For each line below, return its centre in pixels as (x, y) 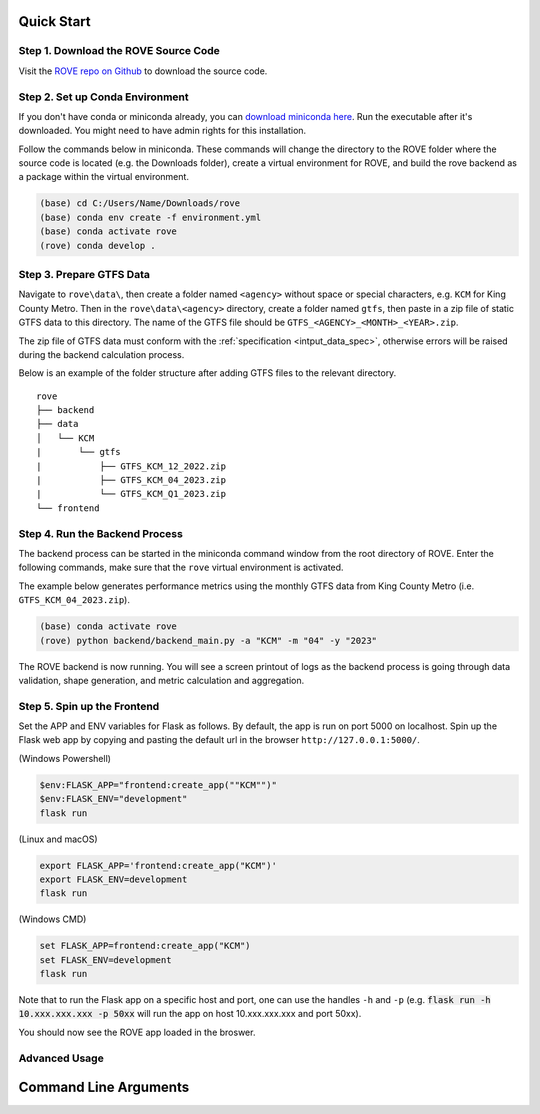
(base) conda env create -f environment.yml (150, 217)
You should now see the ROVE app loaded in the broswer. (137, 1032)
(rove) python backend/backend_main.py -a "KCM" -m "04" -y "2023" (208, 640)
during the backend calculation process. (101, 354)
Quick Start (54, 21)
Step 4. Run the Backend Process (101, 533)
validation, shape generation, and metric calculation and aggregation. (161, 680)
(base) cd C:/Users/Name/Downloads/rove (139, 203)
